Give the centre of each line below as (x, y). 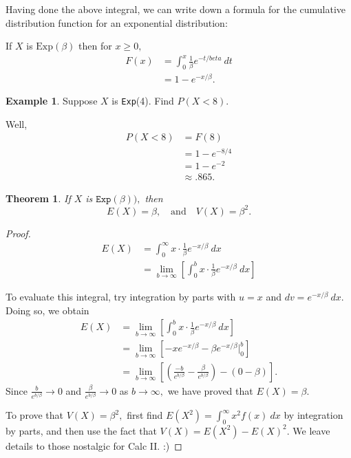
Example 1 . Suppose (52, 101)
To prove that (35, 415)
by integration (313, 415)
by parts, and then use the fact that (81, 430)
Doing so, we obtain (47, 310)
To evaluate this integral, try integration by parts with (121, 297)
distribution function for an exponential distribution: (117, 22)
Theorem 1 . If (38, 198)
